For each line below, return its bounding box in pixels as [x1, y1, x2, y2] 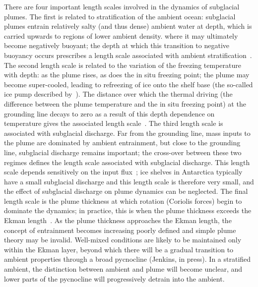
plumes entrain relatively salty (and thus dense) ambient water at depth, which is [4, 21, 252, 31]
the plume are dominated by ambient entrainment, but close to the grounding [4, 137, 241, 148]
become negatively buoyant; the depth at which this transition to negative [4, 40, 230, 51]
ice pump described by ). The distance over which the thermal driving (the [4, 89, 233, 99]
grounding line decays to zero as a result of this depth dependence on [4, 108, 215, 118]
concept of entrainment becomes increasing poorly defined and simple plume [4, 225, 236, 235]
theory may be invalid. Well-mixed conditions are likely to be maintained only [4, 234, 242, 245]
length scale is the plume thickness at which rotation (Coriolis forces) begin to [4, 195, 242, 206]
